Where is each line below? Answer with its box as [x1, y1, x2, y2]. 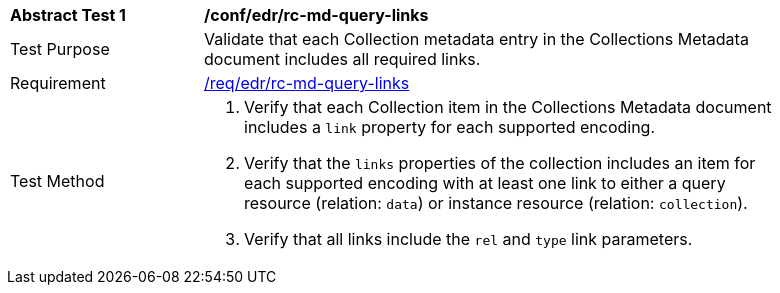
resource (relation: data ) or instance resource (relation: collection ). [244, 193, 748, 213]
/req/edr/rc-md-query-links [204, 73, 410, 93]
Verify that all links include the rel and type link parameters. [244, 229, 693, 249]
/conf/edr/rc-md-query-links [204, 5, 429, 25]
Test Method [10, 171, 105, 191]
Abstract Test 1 [10, 5, 126, 25]
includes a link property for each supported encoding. [244, 117, 656, 137]
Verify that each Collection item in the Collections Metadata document [244, 97, 772, 117]
